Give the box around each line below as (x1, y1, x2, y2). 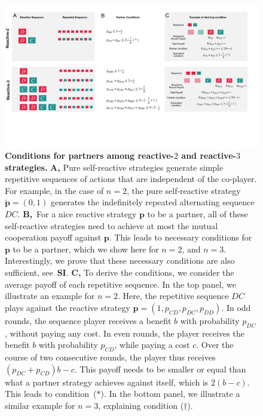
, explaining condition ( (98, 399, 184, 411)
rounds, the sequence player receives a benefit (5, 314, 172, 326)
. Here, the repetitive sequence (118, 289, 229, 302)
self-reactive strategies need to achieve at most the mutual (5, 219, 218, 232)
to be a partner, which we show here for (13, 242, 159, 255)
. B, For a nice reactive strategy (17, 208, 137, 220)
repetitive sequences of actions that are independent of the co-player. (5, 172, 257, 185)
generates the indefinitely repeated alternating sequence (50, 196, 255, 208)
